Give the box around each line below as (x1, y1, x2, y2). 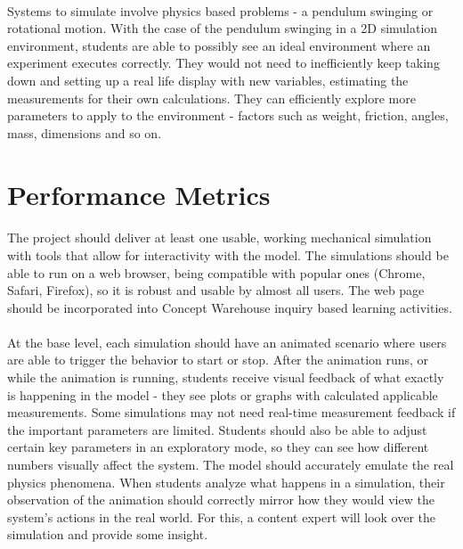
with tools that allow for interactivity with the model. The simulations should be (7, 245, 449, 264)
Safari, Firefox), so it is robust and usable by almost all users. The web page (7, 281, 425, 299)
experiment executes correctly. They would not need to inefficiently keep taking (7, 53, 440, 72)
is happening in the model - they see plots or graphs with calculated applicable (7, 385, 438, 404)
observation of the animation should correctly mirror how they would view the (7, 490, 435, 509)
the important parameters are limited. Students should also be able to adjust (7, 420, 427, 438)
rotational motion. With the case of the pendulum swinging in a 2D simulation (7, 19, 438, 37)
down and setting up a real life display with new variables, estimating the (7, 70, 409, 89)
